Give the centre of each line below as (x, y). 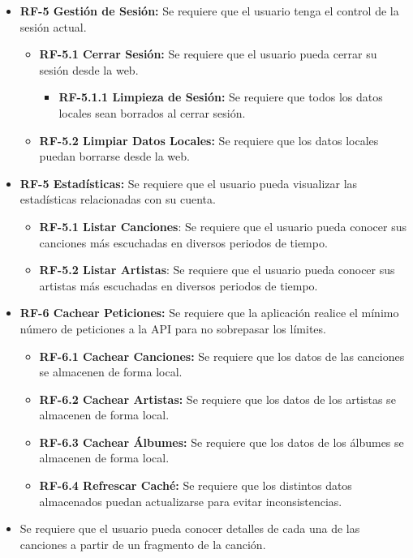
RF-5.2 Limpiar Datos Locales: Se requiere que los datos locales (209, 140)
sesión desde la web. (89, 69)
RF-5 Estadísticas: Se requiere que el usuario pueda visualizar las (189, 183)
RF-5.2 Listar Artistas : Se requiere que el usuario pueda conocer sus (217, 270)
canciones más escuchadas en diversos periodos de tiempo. (183, 242)
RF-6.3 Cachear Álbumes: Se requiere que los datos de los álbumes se (222, 442)
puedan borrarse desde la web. (114, 156)
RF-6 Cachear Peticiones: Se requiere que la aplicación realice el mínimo (209, 313)
